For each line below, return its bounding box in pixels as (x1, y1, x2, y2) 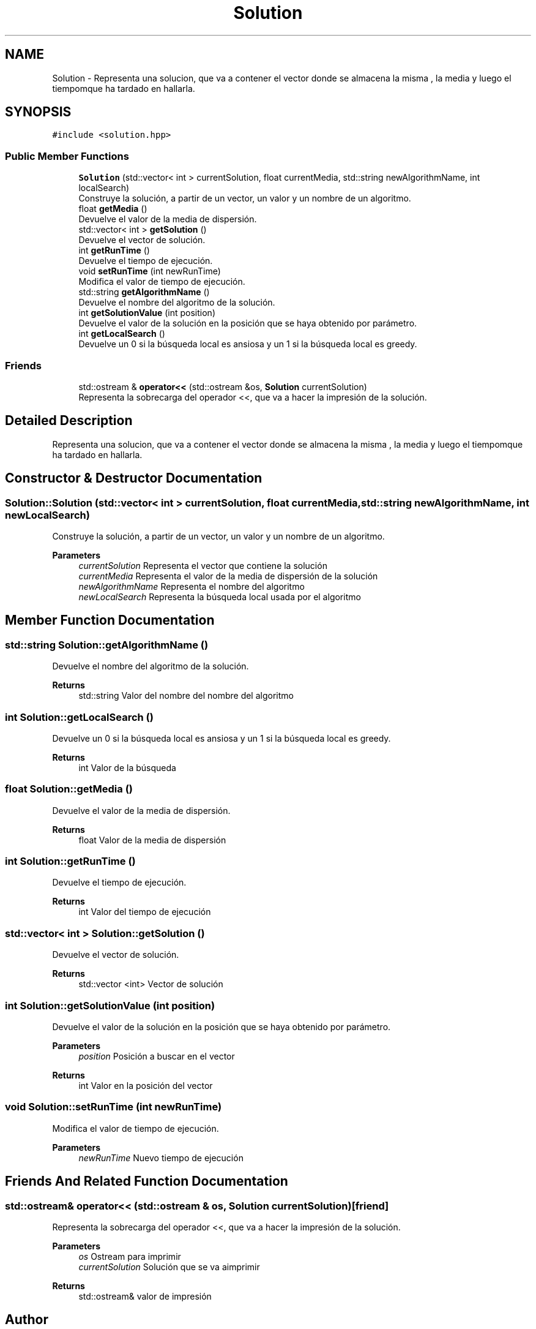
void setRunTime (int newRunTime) (78, 266, 221, 277)
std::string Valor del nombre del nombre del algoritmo (78, 690, 294, 701)
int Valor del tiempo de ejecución (78, 906, 211, 917)
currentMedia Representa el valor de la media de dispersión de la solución (78, 571, 378, 581)
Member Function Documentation (5, 612, 215, 628)
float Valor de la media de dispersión (78, 834, 226, 845)
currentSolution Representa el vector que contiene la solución (78, 560, 327, 571)
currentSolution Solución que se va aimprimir (78, 1261, 260, 1272)
